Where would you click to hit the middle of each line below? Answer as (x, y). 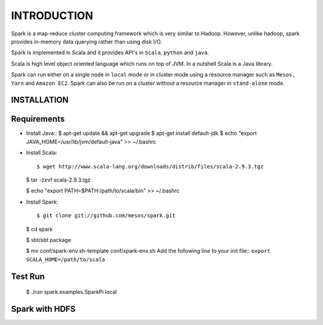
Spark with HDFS (43, 309)
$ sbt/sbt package (48, 240)
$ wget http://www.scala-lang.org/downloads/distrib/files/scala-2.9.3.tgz (150, 166)
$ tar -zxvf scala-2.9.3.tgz (58, 180)
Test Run (28, 276)
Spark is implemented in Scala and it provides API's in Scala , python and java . (110, 53)
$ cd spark (39, 229)
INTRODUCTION (52, 16)
